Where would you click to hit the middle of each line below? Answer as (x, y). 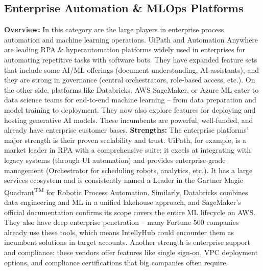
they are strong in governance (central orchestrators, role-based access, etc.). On (130, 80)
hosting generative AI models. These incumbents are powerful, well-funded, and (129, 120)
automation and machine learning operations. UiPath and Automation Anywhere (131, 39)
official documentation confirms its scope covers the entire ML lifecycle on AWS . (130, 212)
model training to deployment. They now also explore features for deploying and (130, 109)
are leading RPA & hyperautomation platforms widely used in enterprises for (125, 49)
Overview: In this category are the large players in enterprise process (114, 29)
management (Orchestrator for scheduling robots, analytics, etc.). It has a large (128, 170)
